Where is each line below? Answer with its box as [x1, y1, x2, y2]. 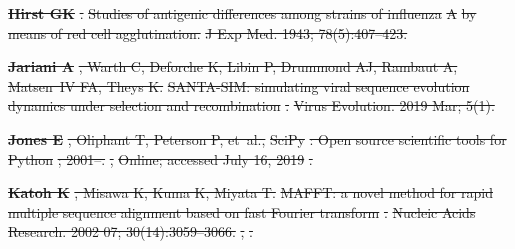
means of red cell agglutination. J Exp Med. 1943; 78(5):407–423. [8, 22, 408, 43]
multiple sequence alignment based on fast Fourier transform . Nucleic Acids [8, 201, 476, 222]
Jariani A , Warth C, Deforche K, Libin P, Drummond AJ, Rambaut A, [8, 56, 458, 77]
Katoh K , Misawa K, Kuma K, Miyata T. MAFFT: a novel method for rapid [8, 182, 493, 203]
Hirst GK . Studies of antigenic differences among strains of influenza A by [8, 3, 477, 23]
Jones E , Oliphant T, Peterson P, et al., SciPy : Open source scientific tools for [8, 128, 507, 149]
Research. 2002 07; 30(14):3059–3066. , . [8, 221, 253, 242]
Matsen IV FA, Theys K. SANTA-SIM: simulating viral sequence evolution [8, 75, 470, 96]
